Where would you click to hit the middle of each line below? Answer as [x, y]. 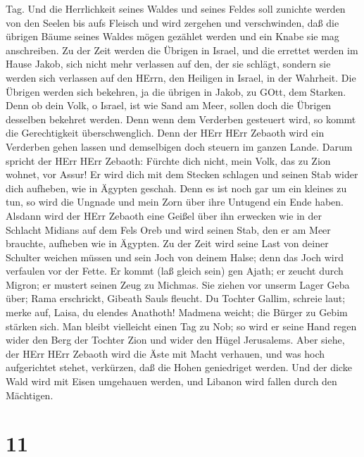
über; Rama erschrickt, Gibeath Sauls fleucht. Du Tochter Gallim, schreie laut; [176, 298]
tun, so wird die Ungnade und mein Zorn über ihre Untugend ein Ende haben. [175, 202]
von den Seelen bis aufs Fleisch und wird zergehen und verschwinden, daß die [172, 22]
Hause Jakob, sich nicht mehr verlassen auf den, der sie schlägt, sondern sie [168, 64]
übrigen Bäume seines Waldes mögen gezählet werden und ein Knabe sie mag [172, 36]
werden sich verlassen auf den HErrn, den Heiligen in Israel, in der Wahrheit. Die [181, 77]
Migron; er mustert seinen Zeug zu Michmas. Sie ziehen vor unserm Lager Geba [178, 284]
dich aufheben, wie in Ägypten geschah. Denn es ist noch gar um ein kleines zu [176, 188]
